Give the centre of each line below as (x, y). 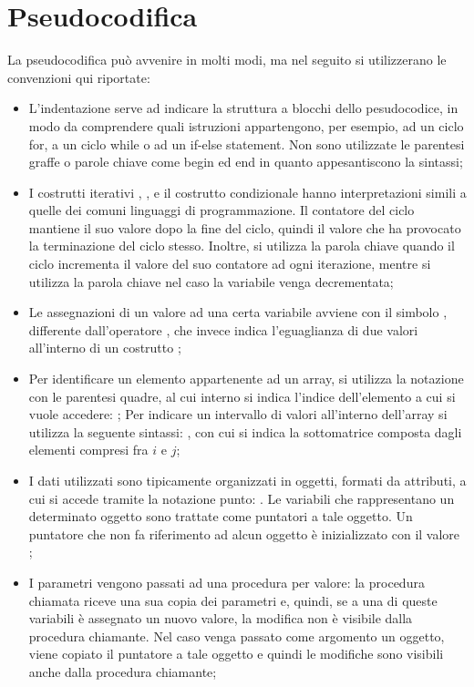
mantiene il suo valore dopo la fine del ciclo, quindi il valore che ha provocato (245, 227)
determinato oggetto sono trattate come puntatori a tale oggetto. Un (221, 516)
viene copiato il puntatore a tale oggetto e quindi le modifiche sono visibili (236, 654)
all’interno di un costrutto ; (105, 348)
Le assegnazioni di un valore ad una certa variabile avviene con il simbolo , (238, 312)
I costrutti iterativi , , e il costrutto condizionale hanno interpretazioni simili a (247, 192)
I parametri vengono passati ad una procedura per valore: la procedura (227, 582)
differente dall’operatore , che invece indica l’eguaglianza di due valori (223, 329)
